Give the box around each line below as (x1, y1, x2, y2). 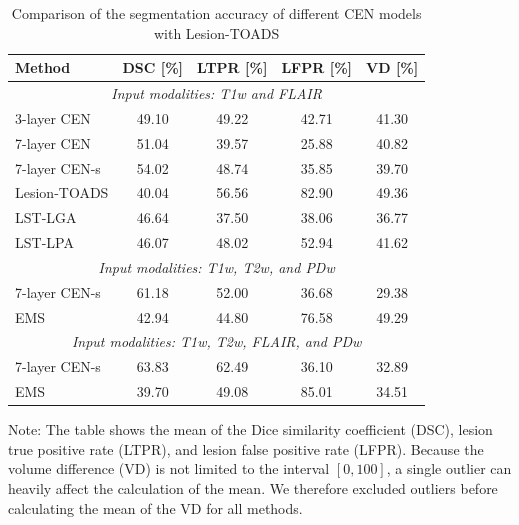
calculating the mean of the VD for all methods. (8, 497, 303, 518)
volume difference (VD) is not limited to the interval (8, 458, 330, 479)
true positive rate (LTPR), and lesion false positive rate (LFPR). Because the (8, 438, 484, 459)
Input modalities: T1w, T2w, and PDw (98, 256, 335, 277)
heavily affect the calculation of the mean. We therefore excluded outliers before (8, 478, 498, 499)
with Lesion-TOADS (153, 22, 280, 43)
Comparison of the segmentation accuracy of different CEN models (11, 3, 422, 23)
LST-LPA (15, 232, 74, 253)
